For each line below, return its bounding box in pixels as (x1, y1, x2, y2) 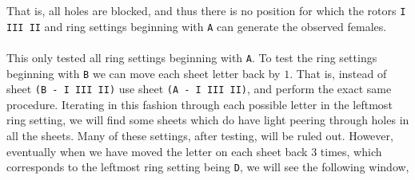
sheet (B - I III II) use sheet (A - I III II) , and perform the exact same (6, 80, 392, 97)
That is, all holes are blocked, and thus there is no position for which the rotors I (6, 2, 406, 18)
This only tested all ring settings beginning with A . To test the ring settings (6, 49, 377, 65)
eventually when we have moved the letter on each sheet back (6, 143, 308, 159)
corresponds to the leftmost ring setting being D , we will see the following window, (6, 158, 409, 175)
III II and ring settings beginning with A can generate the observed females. (6, 18, 387, 34)
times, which (320, 143, 382, 159)
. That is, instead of (289, 65, 387, 81)
